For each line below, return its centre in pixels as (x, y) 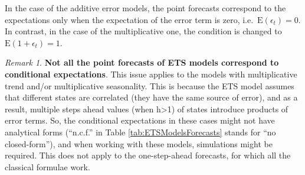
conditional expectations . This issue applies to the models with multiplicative (151, 74)
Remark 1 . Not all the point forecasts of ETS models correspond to (142, 62)
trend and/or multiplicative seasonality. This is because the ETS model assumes (150, 85)
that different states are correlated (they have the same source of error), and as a (151, 97)
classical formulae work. (47, 166)
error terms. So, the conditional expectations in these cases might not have (140, 120)
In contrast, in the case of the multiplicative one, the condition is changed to (143, 31)
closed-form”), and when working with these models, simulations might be (139, 143)
